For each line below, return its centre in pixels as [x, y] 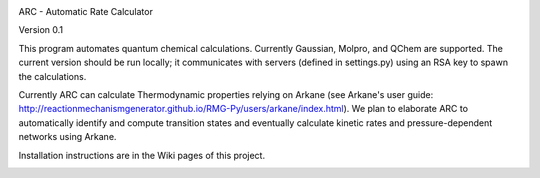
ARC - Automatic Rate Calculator [86, 11]
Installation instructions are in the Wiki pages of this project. [141, 155]
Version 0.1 [41, 30]
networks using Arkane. [67, 137]
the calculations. [52, 76]
